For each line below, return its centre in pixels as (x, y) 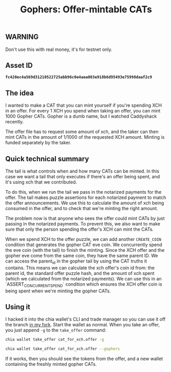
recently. (15, 122)
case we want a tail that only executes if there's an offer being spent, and (83, 177)
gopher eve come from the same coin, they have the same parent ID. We (82, 256)
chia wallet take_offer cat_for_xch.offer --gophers (63, 349)
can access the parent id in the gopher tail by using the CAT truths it (76, 262)
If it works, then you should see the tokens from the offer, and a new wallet (84, 359)
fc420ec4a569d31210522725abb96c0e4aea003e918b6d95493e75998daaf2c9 (79, 77)
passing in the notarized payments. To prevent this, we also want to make (83, 224)
